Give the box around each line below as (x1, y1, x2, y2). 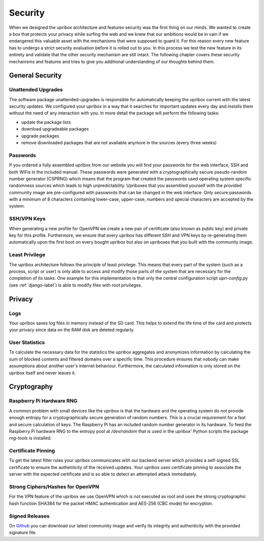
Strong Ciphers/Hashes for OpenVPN (9, 483, 100, 490)
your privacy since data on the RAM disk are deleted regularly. (9, 327, 134, 333)
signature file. (9, 530, 37, 536)
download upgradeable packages (21, 126, 89, 132)
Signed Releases (9, 513, 50, 519)
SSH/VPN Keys (9, 215, 46, 222)
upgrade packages (21, 133, 60, 139)
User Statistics (9, 339, 45, 346)
